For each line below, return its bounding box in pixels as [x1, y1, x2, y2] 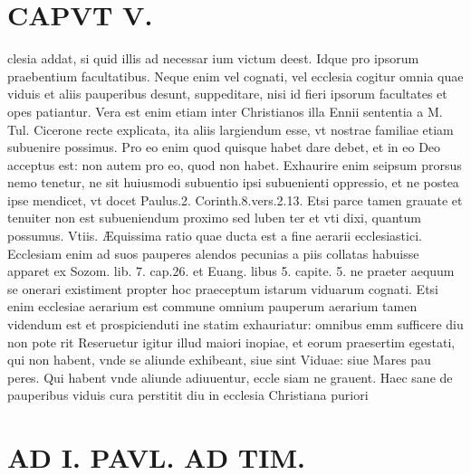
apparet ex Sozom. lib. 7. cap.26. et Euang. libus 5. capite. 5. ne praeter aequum [7, 261, 455, 280]
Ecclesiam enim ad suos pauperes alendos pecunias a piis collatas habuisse [7, 243, 419, 262]
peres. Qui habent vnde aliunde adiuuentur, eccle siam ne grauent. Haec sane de [7, 367, 453, 386]
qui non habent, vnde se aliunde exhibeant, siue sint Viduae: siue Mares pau [7, 350, 431, 369]
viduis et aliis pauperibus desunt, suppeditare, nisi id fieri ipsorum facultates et [7, 84, 447, 103]
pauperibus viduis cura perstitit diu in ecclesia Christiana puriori [7, 385, 369, 404]
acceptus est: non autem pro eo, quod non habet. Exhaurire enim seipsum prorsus [7, 155, 462, 174]
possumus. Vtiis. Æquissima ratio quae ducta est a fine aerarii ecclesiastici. [7, 226, 422, 245]
